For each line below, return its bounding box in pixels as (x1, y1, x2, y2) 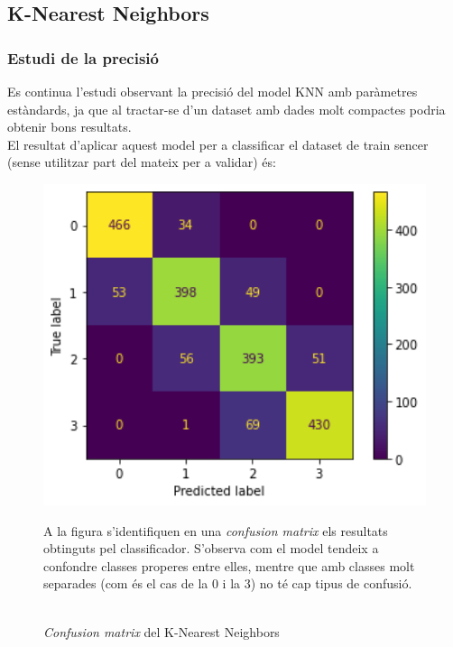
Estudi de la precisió (7, 46, 159, 69)
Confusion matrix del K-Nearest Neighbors (43, 622, 280, 641)
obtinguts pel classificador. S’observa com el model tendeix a (43, 539, 379, 558)
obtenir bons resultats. (7, 117, 132, 136)
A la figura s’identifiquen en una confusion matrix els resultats (43, 521, 388, 540)
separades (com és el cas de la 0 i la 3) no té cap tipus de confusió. (43, 574, 412, 593)
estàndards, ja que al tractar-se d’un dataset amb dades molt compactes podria (7, 99, 446, 118)
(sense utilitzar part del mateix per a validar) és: (7, 153, 276, 171)
